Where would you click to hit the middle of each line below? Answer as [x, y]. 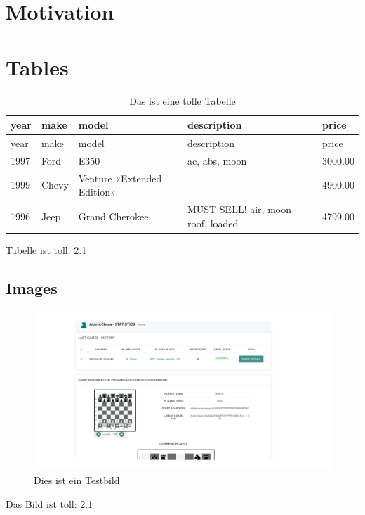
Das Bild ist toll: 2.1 [49, 503]
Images [32, 287]
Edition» [97, 192]
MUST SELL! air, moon [239, 209]
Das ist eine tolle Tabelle [182, 100]
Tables [37, 66]
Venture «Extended [120, 178]
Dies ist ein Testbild [77, 480]
